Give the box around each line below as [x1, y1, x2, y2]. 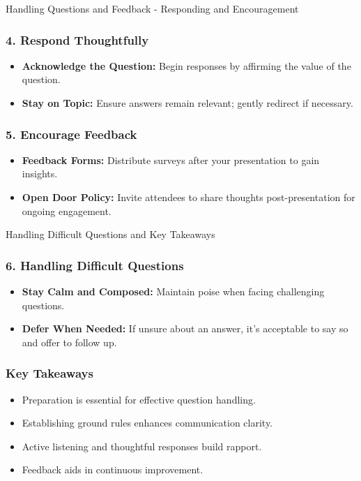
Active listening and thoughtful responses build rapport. [22, 438, 262, 453]
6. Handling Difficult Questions [6, 256, 184, 274]
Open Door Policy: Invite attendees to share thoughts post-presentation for [22, 190, 355, 204]
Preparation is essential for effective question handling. [22, 392, 256, 406]
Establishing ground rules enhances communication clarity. [22, 415, 273, 430]
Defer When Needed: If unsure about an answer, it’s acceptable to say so [22, 321, 348, 336]
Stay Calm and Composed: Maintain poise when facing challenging [22, 284, 325, 298]
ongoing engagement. [22, 203, 112, 218]
